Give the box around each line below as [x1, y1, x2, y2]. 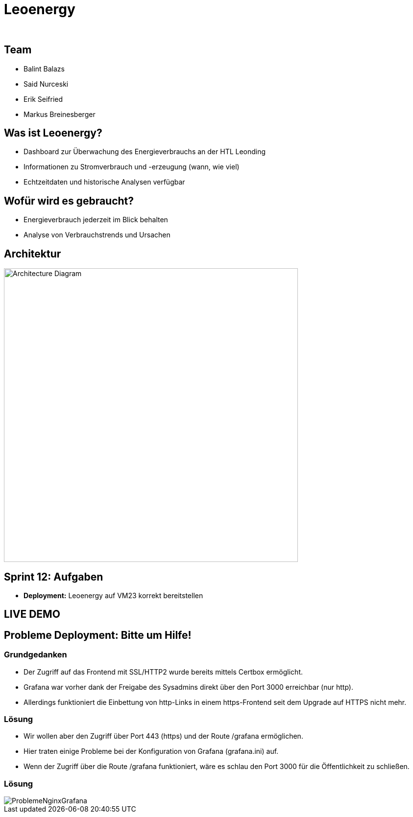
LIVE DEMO [4, 608, 60, 621]
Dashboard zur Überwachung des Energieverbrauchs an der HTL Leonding [24, 147, 266, 156]
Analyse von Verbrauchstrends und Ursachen [24, 231, 170, 239]
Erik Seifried [24, 94, 63, 103]
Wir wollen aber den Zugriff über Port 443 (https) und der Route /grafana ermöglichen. [24, 732, 303, 741]
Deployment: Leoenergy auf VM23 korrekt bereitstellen [24, 591, 203, 600]
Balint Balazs [24, 64, 65, 73]
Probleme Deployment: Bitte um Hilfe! [4, 629, 192, 641]
